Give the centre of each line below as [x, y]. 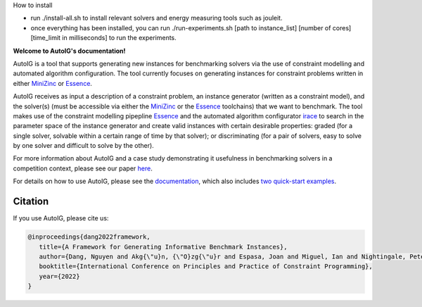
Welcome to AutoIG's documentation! [69, 51]
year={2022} [59, 276]
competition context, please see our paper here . [83, 168]
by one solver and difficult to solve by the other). [83, 146]
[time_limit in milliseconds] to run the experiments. [104, 38]
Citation [31, 202]
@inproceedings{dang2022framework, [89, 237]
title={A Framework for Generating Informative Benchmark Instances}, [163, 247]
